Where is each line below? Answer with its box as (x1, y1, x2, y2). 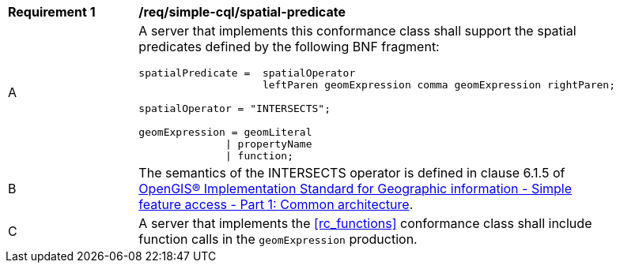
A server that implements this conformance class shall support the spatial (138, 23, 577, 39)
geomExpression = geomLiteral (138, 126, 312, 138)
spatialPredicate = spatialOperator (138, 67, 356, 79)
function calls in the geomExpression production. (138, 231, 418, 247)
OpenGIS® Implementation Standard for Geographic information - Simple (138, 181, 573, 196)
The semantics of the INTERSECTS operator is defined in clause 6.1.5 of (138, 165, 565, 181)
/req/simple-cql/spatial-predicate (138, 4, 346, 20)
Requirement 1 (8, 4, 96, 20)
